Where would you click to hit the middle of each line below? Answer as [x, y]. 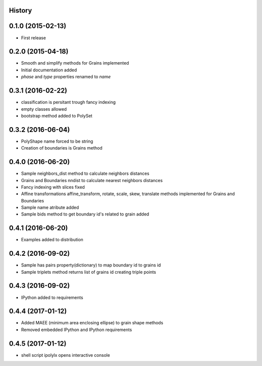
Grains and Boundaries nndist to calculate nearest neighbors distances [92, 180]
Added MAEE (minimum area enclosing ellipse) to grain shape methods [92, 323]
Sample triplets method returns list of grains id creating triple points [89, 272]
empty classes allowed [44, 109]
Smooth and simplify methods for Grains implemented [75, 63]
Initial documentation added [49, 70]
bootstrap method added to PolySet [57, 116]
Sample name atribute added [50, 208]
